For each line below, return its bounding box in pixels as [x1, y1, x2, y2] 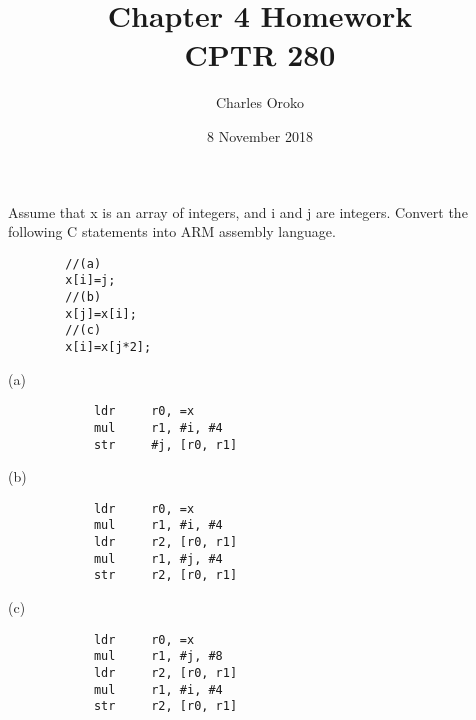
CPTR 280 [184, 34, 336, 75]
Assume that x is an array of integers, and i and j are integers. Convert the [8, 201, 468, 222]
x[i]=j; [65, 273, 116, 288]
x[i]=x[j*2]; [65, 339, 152, 354]
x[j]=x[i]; [65, 306, 137, 321]
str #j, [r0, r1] [93, 437, 238, 452]
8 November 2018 [207, 125, 313, 146]
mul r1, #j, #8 [93, 649, 223, 664]
